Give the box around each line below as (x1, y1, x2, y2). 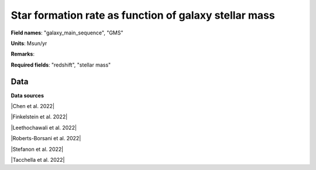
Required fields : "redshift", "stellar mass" (11, 61, 111, 68)
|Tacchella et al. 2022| (11, 156, 65, 163)
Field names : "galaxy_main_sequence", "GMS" (11, 29, 123, 36)
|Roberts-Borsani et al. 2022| (11, 135, 81, 142)
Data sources (11, 92, 44, 99)
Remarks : (11, 50, 35, 58)
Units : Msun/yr (11, 40, 47, 47)
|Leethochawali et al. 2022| (11, 124, 77, 131)
